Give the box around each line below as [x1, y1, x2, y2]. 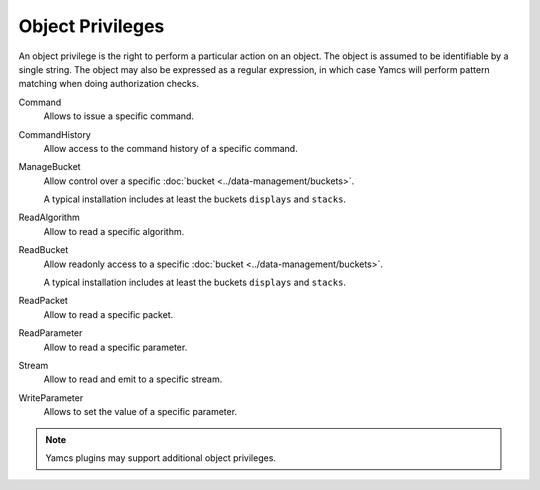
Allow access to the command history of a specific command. [43, 142, 299, 154]
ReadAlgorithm [18, 211, 80, 224]
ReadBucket [18, 244, 69, 256]
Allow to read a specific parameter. [43, 341, 188, 353]
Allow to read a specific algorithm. [43, 225, 185, 237]
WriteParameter [18, 391, 84, 404]
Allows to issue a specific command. [43, 110, 195, 122]
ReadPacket [18, 295, 69, 307]
